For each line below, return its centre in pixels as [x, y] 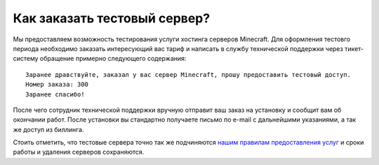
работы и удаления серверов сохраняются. [79, 152]
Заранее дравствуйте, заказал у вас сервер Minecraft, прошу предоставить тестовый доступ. [188, 74]
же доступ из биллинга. [48, 129]
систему [26, 59]
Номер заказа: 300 [57, 85]
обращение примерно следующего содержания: [113, 59]
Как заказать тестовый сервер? [112, 18]
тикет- [354, 48]
